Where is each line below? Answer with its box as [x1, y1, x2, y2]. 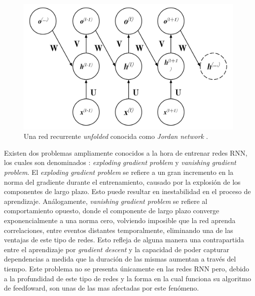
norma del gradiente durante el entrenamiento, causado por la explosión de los [4, 176, 241, 187]
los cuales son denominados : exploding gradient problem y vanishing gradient [4, 157, 236, 167]
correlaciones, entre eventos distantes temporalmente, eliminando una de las [4, 225, 233, 235]
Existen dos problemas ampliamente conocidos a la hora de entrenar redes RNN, [4, 147, 248, 158]
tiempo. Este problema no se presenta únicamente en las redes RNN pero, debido [4, 263, 250, 273]
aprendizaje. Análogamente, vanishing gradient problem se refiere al [4, 196, 208, 206]
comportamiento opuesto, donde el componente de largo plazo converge [4, 205, 219, 216]
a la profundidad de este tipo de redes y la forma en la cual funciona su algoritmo [4, 273, 251, 283]
